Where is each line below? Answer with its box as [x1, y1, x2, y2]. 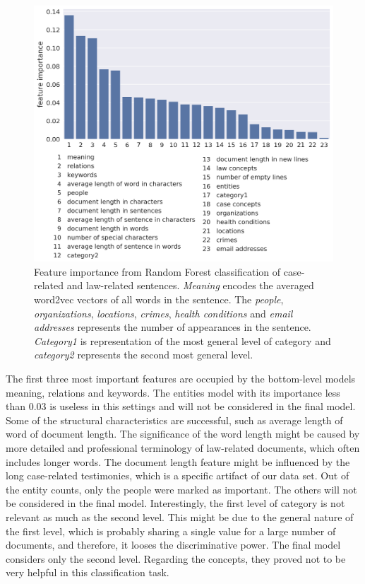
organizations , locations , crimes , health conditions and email [34, 305, 293, 320]
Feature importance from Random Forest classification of [34, 264, 281, 279]
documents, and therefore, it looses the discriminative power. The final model [6, 537, 341, 552]
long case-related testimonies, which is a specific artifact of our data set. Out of [6, 468, 349, 483]
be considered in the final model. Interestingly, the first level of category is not [6, 496, 345, 510]
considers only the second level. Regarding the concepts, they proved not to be [6, 551, 346, 566]
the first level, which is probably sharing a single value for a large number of [6, 523, 336, 538]
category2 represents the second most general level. [34, 347, 253, 362]
